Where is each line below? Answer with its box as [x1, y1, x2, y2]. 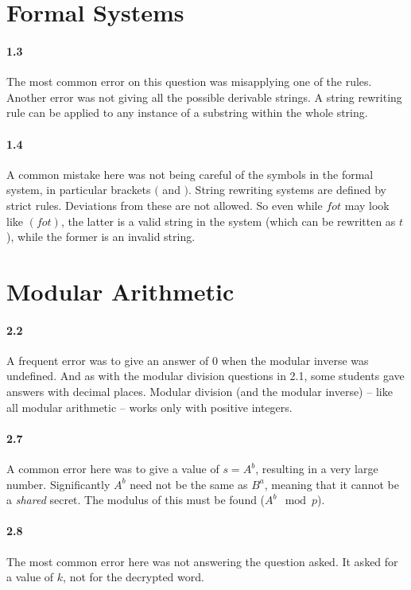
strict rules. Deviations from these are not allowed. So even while [6, 196, 323, 213]
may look [344, 196, 390, 213]
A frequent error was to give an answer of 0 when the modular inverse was [6, 351, 369, 368]
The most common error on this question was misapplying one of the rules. [6, 73, 372, 90]
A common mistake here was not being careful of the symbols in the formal [6, 165, 374, 182]
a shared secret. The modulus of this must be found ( [6, 491, 266, 508]
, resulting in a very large [255, 460, 378, 477]
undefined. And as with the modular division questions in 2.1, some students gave [6, 367, 405, 384]
